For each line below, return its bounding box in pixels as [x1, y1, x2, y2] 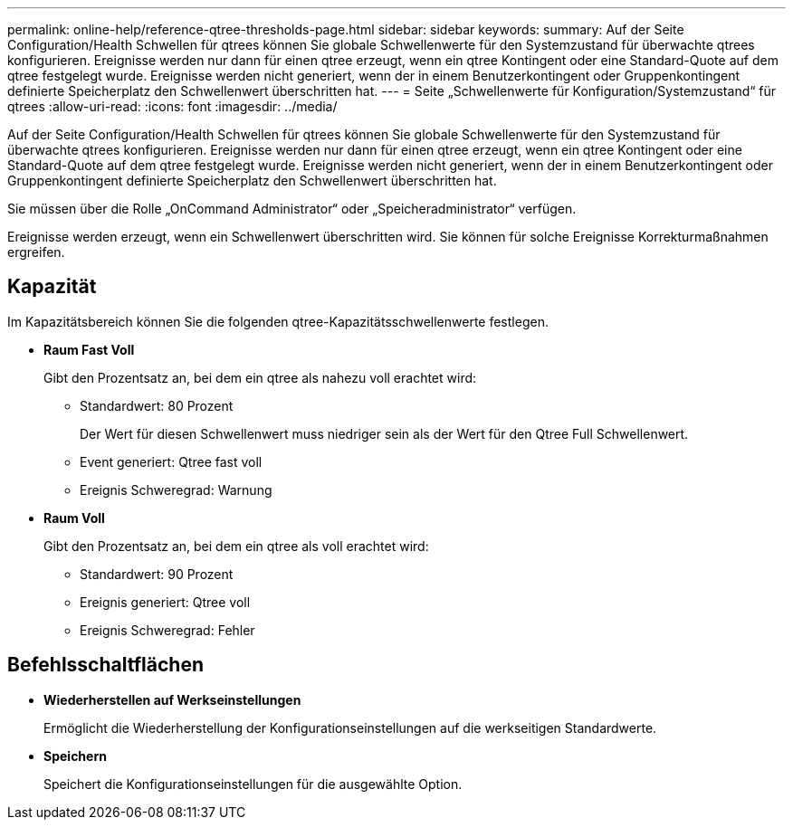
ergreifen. [7, 244, 65, 260]
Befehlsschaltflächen [7, 653, 204, 677]
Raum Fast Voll [43, 341, 135, 357]
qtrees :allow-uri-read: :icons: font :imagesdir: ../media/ [7, 99, 338, 114]
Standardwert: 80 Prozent [80, 397, 234, 413]
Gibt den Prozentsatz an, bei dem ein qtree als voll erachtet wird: [43, 537, 429, 554]
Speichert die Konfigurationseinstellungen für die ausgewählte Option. [43, 775, 463, 792]
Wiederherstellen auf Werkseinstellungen [43, 691, 301, 708]
